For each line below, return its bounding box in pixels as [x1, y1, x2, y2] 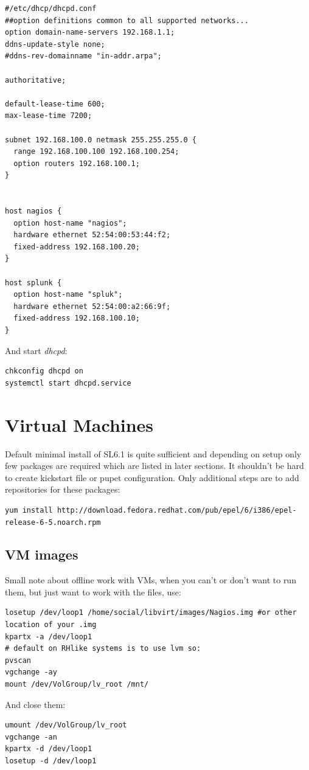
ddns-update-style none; [5, 40, 105, 49]
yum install [5, 505, 53, 515]
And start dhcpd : [5, 344, 68, 356]
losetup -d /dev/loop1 [5, 757, 97, 766]
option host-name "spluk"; [13, 290, 123, 299]
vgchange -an [5, 732, 57, 741]
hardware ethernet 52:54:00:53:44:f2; [13, 231, 171, 240]
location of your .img [5, 620, 97, 630]
